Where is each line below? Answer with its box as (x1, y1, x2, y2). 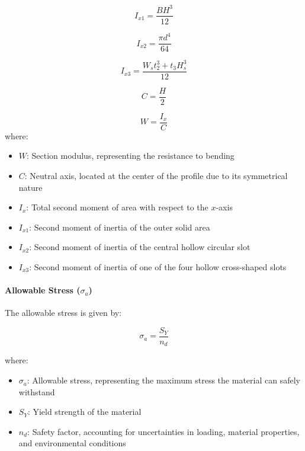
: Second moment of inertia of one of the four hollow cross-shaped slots (29, 260, 287, 273)
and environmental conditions (18, 437, 126, 449)
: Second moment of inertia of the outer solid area (29, 220, 210, 233)
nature (18, 181, 43, 193)
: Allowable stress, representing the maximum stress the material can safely (27, 374, 300, 386)
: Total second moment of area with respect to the (26, 201, 208, 213)
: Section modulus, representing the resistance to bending (27, 149, 235, 162)
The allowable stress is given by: (5, 306, 122, 319)
